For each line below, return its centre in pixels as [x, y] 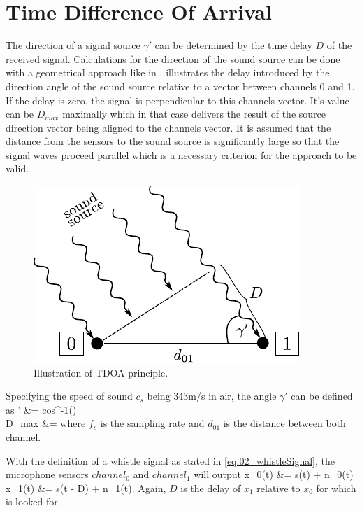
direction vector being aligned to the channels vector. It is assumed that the [168, 127]
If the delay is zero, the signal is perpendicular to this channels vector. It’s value [178, 100]
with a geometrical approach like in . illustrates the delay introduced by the [168, 72]
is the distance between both [284, 423]
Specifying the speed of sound [69, 396]
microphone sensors [47, 474]
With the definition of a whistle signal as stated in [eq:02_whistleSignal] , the [170, 460]
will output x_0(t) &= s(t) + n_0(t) [274, 474]
